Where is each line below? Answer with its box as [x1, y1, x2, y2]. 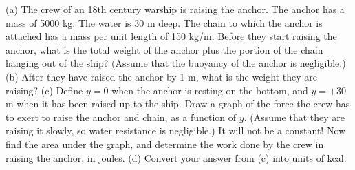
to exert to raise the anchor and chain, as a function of [6, 109, 237, 124]
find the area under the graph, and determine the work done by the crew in [6, 136, 324, 151]
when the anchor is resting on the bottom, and [111, 83, 308, 97]
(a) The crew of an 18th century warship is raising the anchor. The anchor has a [6, 2, 345, 16]
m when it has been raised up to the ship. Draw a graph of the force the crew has [6, 96, 350, 111]
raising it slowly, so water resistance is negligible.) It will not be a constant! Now [6, 123, 346, 138]
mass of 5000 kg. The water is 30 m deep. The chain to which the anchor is [6, 15, 323, 30]
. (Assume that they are [244, 109, 345, 124]
